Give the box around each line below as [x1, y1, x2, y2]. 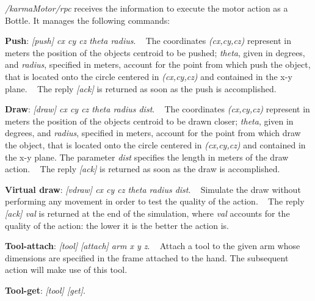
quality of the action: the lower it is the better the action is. [5, 219, 229, 231]
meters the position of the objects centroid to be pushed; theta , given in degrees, [5, 46, 305, 59]
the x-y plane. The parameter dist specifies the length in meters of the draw [5, 150, 289, 163]
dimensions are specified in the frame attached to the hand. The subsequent [5, 251, 289, 264]
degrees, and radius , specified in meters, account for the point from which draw [5, 126, 301, 139]
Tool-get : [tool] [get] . [5, 283, 85, 296]
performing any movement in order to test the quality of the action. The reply [5, 195, 305, 208]
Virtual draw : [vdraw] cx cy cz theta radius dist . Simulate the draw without [5, 183, 301, 195]
